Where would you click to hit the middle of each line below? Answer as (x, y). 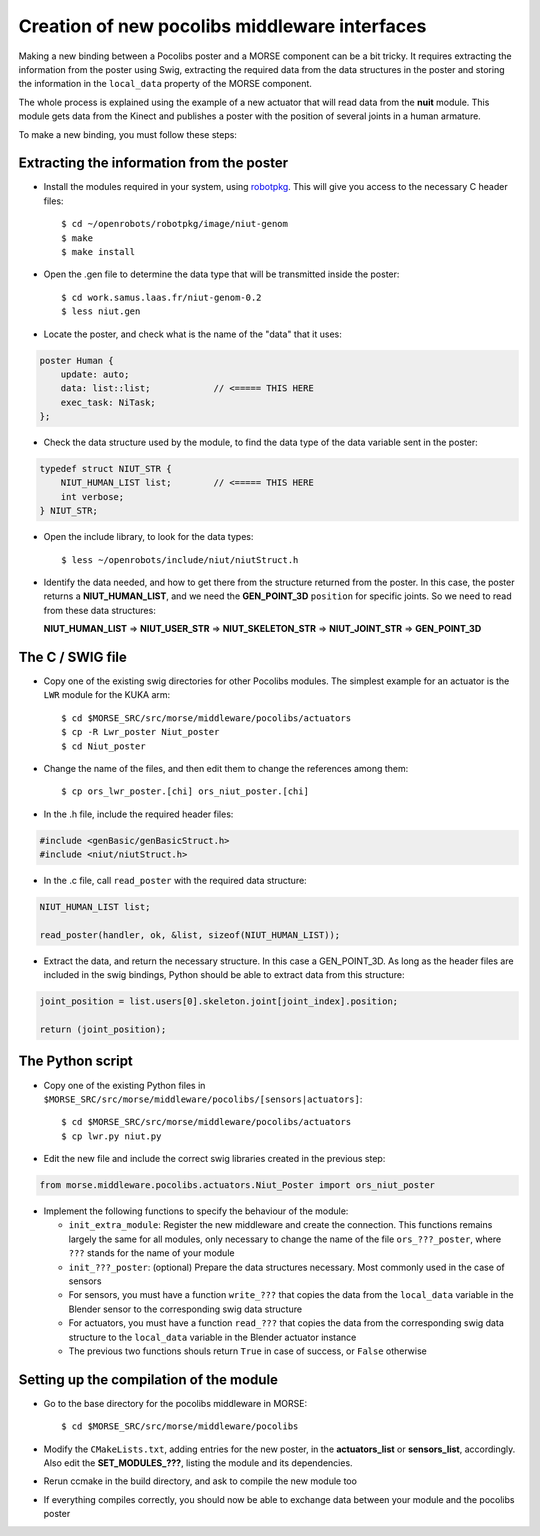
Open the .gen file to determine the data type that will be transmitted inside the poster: (221, 274)
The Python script (76, 1061)
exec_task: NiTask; (108, 402)
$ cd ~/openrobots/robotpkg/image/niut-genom (175, 224)
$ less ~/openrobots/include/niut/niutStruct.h (180, 559)
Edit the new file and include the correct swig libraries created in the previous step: (214, 1159)
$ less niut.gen (101, 311)
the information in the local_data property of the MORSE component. (165, 84)
